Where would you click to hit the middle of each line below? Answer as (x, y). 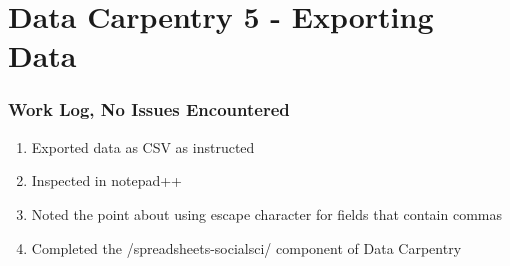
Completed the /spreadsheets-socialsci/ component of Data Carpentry (246, 247)
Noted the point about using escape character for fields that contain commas (266, 213)
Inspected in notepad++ (107, 180)
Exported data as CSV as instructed (143, 146)
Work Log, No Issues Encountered (149, 109)
